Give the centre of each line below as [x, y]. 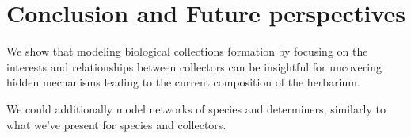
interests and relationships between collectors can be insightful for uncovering [194, 66]
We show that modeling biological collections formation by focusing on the [187, 51]
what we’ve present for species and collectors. [116, 124]
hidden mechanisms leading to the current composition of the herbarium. [183, 82]
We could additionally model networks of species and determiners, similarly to [196, 108]
